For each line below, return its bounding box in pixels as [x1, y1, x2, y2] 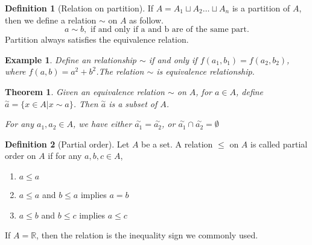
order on [5, 149, 36, 162]
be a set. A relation [141, 137, 213, 150]
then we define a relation [5, 13, 97, 26]
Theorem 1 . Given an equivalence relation [5, 85, 165, 98]
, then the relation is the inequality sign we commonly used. [36, 229, 258, 241]
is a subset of [109, 97, 158, 110]
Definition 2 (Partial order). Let [5, 137, 130, 150]
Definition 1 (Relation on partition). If [5, 2, 154, 14]
